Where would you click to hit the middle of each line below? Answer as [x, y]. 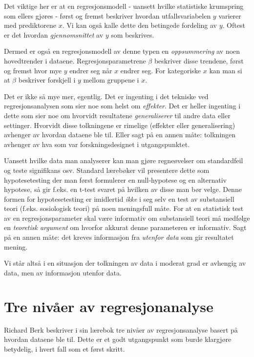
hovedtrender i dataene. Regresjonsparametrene [75, 60]
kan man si [226, 70]
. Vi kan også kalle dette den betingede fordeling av [140, 25]
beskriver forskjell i [47, 80]
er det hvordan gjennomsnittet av [54, 34]
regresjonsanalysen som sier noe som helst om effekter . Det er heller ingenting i [122, 106]
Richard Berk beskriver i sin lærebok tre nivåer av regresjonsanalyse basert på [121, 329]
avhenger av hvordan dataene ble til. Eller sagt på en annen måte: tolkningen [120, 135]
